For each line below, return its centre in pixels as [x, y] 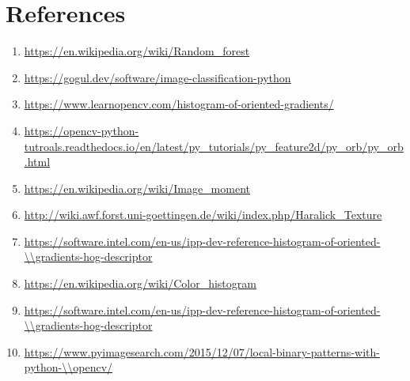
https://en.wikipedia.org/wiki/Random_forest [137, 51]
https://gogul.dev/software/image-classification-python [158, 77]
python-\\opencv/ [68, 367]
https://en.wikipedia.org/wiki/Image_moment [137, 188]
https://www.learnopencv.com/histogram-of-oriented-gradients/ [179, 104]
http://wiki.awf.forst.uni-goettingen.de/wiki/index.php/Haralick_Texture [203, 215]
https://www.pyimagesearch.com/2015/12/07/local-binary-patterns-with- [202, 351]
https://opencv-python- [82, 130]
